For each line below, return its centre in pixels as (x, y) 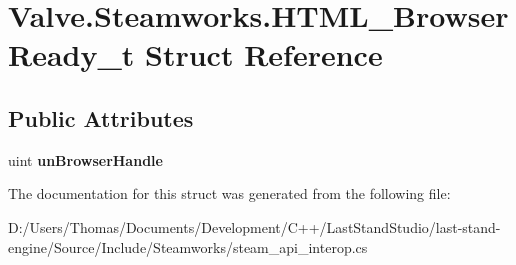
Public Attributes (101, 117)
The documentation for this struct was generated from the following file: (229, 193)
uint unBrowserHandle (85, 159)
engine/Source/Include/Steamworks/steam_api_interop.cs (188, 246)
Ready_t (71, 54)
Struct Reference (264, 54)
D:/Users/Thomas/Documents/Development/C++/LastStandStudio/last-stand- (254, 226)
